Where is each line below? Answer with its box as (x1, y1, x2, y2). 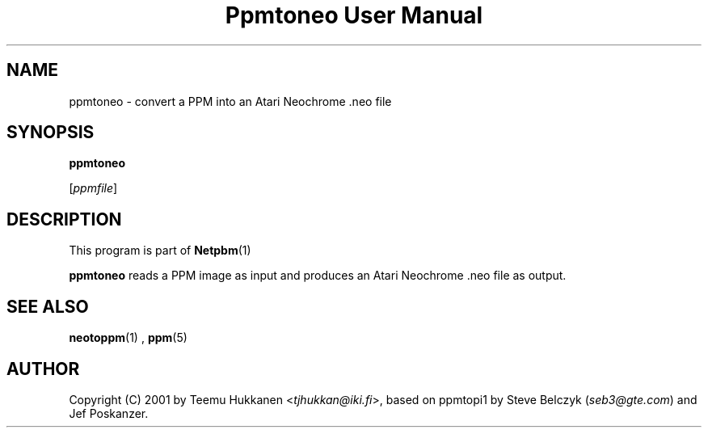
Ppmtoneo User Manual (225, 2, 483, 29)
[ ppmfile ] (69, 181, 118, 196)
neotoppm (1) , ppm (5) (69, 331, 188, 345)
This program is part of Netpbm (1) (69, 243, 251, 258)
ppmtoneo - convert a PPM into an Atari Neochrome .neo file (69, 94, 392, 108)
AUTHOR (6, 358, 80, 379)
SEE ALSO (6, 296, 89, 317)
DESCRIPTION (6, 209, 122, 230)
